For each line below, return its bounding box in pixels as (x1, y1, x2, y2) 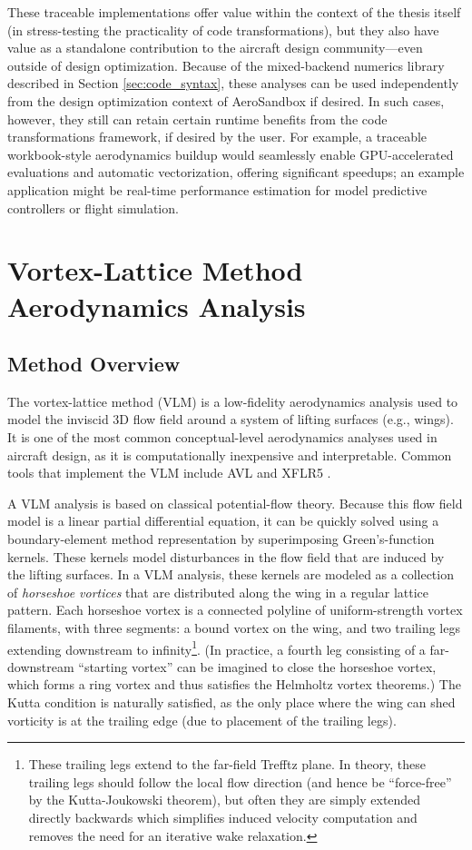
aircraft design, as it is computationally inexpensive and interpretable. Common (7, 445, 452, 464)
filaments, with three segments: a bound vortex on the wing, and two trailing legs (7, 618, 460, 637)
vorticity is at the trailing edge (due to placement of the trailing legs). (7, 710, 397, 729)
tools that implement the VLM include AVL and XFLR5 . (7, 463, 331, 482)
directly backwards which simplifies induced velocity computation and (28, 808, 418, 827)
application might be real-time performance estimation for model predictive (7, 180, 428, 199)
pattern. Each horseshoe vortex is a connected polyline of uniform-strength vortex (7, 600, 463, 619)
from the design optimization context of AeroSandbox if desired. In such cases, (7, 91, 445, 110)
